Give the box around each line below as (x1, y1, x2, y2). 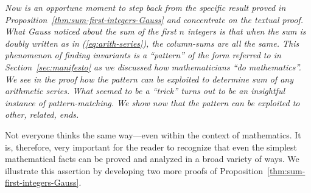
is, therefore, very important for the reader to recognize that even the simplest (5, 140, 298, 153)
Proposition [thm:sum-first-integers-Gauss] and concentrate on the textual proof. (5, 13, 304, 25)
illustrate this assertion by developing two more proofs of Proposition (5, 164, 263, 177)
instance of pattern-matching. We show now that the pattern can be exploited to (5, 96, 300, 109)
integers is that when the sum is (187, 25, 306, 38)
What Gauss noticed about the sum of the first (5, 25, 176, 38)
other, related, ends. (5, 108, 79, 121)
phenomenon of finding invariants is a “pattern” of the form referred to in (5, 49, 281, 61)
